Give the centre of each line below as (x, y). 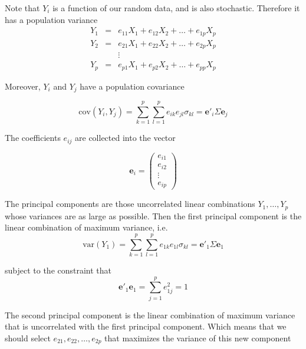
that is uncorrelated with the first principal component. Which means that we (146, 326)
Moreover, (23, 86)
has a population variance (51, 19)
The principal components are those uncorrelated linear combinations (130, 204)
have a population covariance (132, 86)
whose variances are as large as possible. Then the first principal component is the (153, 215)
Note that (22, 8)
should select (28, 338)
